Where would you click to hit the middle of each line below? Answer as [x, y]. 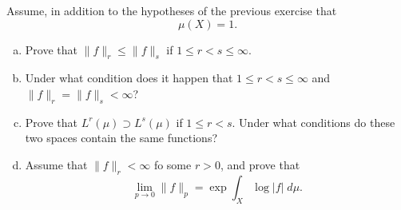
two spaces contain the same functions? [121, 138]
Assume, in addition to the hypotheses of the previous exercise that [172, 10]
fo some [173, 164]
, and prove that [260, 164]
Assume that [56, 164]
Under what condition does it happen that [129, 78]
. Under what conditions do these [314, 122]
